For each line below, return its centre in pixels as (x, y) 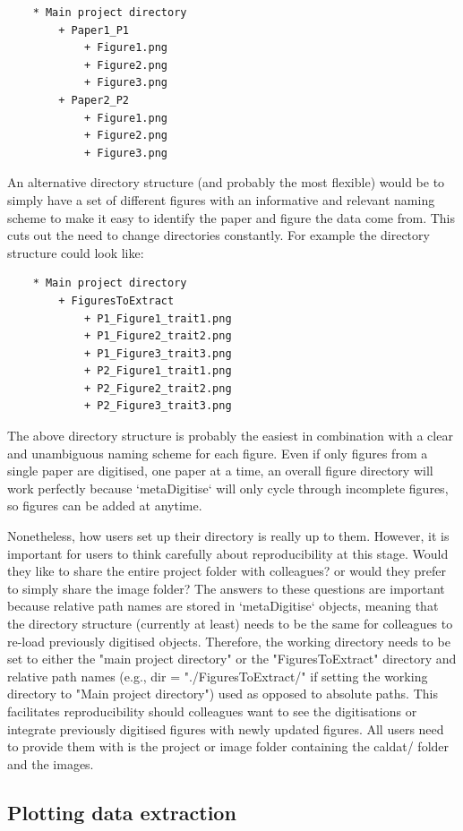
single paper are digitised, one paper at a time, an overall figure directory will (220, 471)
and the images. (51, 763)
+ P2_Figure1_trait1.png (158, 371)
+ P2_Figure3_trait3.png (158, 406)
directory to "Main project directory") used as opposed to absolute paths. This (223, 694)
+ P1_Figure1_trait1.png (158, 318)
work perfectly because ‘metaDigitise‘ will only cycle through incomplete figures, (228, 488)
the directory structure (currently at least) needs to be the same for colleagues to (230, 623)
